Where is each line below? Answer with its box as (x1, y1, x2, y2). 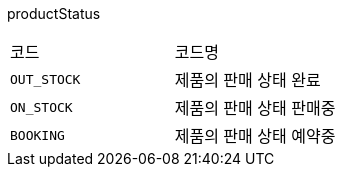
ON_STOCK (10, 99, 73, 115)
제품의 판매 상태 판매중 (174, 98, 336, 118)
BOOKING (10, 127, 65, 143)
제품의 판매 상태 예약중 (174, 126, 336, 146)
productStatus (7, 5, 101, 22)
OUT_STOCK (10, 71, 81, 87)
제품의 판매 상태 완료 (174, 70, 321, 90)
